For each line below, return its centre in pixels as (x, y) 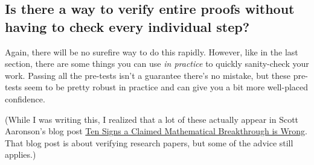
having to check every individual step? (127, 26)
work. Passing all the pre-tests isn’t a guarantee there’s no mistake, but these (148, 75)
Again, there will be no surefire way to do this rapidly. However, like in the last (152, 51)
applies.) (21, 154)
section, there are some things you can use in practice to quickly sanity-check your (157, 64)
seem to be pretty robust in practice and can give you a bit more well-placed (166, 87)
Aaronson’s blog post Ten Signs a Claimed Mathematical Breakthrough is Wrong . (156, 131)
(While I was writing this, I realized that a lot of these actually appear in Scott (152, 119)
